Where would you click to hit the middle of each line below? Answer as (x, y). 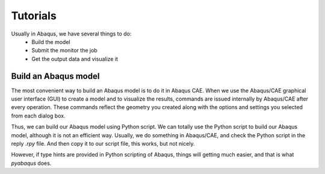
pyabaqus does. (31, 163)
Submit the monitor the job (64, 51)
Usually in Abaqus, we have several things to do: (71, 34)
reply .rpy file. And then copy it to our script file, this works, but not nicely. (103, 143)
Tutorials (34, 16)
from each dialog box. (38, 116)
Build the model (51, 42)
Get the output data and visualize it (75, 59)
